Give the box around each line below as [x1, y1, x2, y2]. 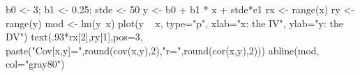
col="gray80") [6, 56, 65, 71]
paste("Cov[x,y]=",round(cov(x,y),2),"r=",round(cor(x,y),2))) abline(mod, [6, 43, 320, 57]
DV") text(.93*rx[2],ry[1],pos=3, [6, 29, 143, 44]
